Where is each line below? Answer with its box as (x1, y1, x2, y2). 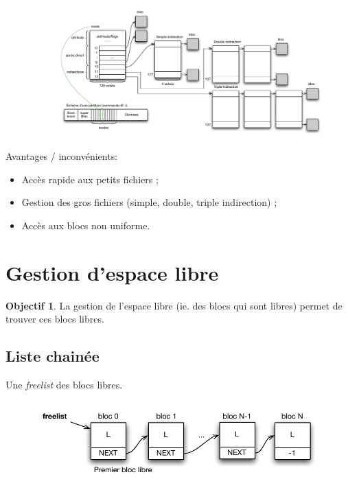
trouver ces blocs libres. (5, 312, 104, 326)
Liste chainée (5, 345, 100, 366)
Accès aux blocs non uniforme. (21, 218, 150, 233)
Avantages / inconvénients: (5, 149, 118, 163)
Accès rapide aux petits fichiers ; (21, 172, 159, 186)
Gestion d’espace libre (5, 258, 219, 286)
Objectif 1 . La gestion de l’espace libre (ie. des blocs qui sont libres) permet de (5, 298, 343, 312)
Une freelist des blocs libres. (5, 377, 123, 392)
